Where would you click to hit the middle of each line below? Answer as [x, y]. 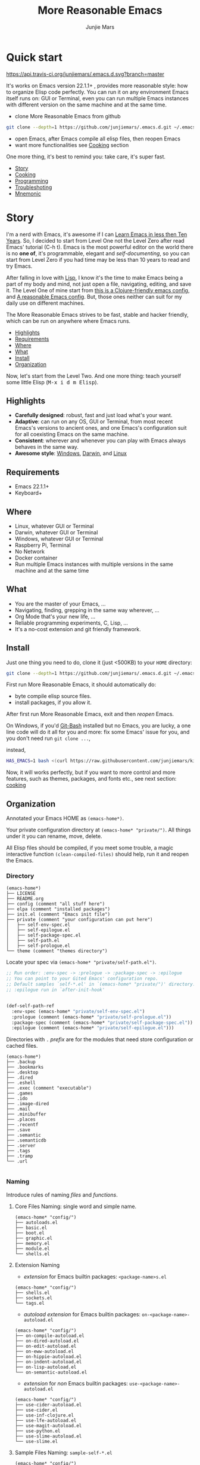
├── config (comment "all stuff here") [56, 904]
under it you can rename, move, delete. [54, 836]
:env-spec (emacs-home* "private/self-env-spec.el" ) [78, 1011]
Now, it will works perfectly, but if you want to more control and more [91, 772]
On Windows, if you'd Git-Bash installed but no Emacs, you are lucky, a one [99, 726]
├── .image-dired [28, 1104]
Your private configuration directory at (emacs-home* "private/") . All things [99, 830]
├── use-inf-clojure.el [44, 1415]
